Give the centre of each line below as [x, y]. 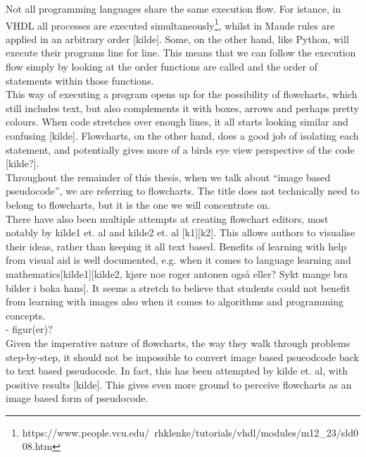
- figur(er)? [29, 329]
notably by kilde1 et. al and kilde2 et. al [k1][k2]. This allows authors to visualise [181, 232]
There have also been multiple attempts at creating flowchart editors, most [167, 218]
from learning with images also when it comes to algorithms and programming [175, 301]
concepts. [26, 315]
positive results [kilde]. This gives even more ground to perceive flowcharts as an [179, 384]
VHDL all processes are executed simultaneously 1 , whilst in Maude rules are [170, 24]
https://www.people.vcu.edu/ [86, 432]
